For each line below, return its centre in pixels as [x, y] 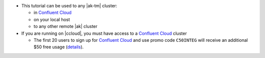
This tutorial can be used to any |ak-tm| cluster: [69, 6]
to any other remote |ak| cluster [66, 27]
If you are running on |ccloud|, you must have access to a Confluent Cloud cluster [104, 33]
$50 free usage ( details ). [59, 47]
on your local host [52, 19]
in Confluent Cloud [53, 13]
